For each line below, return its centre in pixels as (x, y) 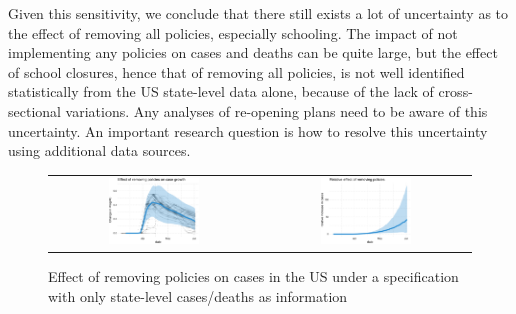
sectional (34, 110)
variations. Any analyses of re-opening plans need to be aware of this (276, 110)
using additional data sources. (99, 150)
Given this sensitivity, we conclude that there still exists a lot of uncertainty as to (258, 13)
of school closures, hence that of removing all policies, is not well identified (236, 71)
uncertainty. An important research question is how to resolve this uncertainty (248, 130)
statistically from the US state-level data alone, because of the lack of (221, 91)
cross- (455, 91)
